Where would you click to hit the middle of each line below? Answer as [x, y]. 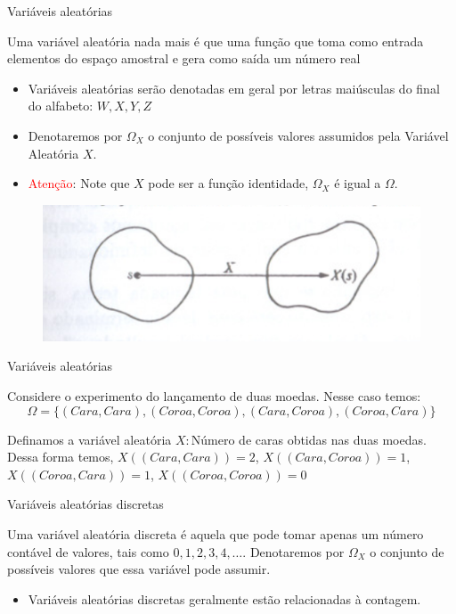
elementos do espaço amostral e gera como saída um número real [184, 58]
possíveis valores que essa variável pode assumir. [139, 569]
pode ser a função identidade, [228, 183]
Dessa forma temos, [61, 457]
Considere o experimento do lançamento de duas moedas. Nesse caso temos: [214, 395]
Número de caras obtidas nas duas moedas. [309, 439]
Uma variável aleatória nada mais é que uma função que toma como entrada [216, 41]
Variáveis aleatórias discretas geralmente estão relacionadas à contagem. [224, 598]
